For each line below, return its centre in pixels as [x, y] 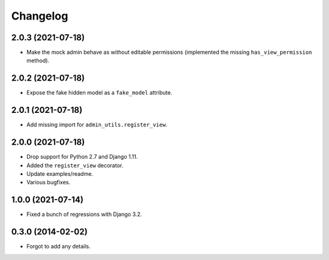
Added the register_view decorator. [75, 165]
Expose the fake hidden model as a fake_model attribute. [100, 93]
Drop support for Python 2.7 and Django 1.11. [82, 157]
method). [38, 60]
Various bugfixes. [48, 182]
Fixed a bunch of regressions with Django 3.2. [84, 214]
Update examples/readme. [60, 173]
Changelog [40, 16]
